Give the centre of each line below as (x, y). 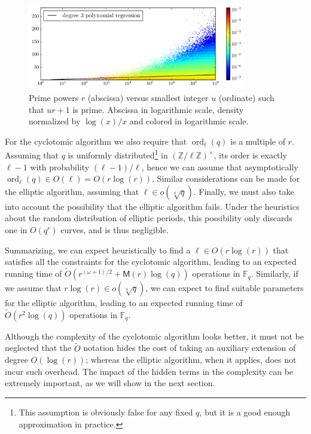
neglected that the (38, 348)
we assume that (33, 288)
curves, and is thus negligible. (115, 230)
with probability (60, 166)
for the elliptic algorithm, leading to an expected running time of (124, 303)
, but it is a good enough (245, 412)
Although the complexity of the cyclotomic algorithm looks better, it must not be (154, 336)
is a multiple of (258, 141)
